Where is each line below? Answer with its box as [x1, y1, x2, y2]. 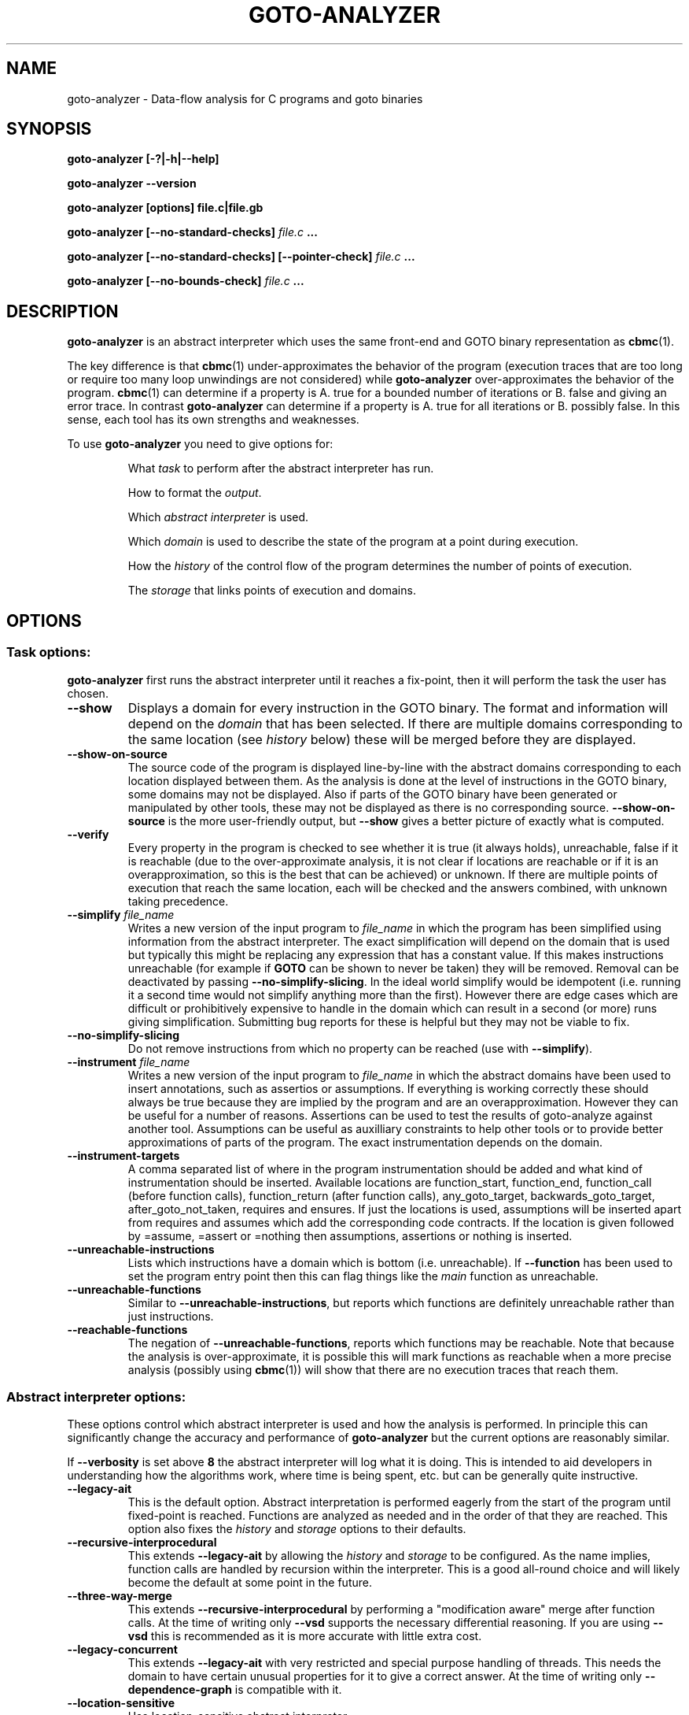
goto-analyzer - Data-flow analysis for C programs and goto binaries [67, 91, 423, 106]
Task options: [6, 644, 91, 661]
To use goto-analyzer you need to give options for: [67, 437, 333, 451]
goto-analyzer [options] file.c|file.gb [67, 201, 263, 215]
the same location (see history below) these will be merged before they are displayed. [127, 731, 636, 747]
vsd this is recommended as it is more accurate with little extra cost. [127, 1629, 482, 1643]
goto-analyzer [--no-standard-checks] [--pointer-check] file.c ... [67, 250, 415, 264]
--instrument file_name [67, 1054, 190, 1069]
